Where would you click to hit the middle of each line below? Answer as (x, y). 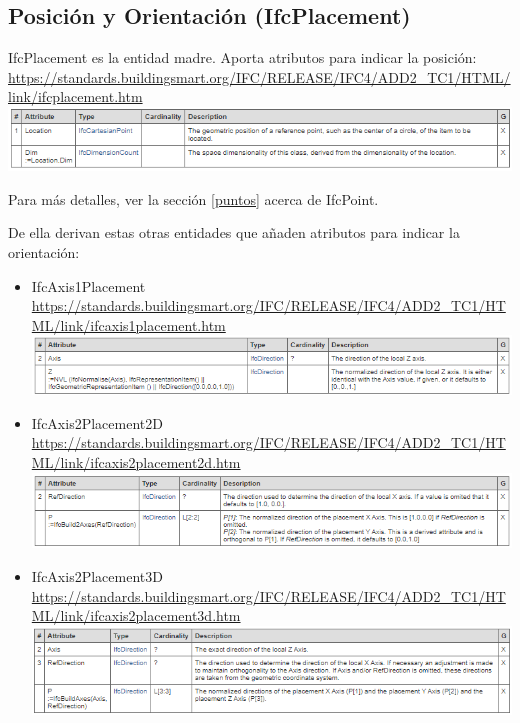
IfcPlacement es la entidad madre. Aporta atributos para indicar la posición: (242, 57)
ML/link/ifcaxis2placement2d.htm (136, 461)
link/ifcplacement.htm (75, 96)
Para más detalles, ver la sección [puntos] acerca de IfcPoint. (193, 198)
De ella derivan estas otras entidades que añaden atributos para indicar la (234, 232)
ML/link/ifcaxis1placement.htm (128, 324)
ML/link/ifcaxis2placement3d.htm (136, 615)
